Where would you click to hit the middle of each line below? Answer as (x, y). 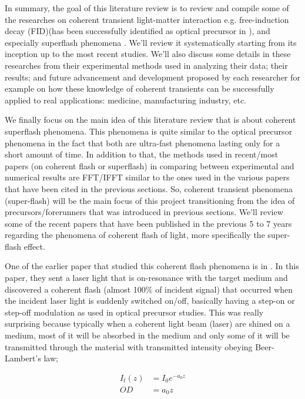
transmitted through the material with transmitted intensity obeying (129, 346)
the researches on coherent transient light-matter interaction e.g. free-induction (147, 19)
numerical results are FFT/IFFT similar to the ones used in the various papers (147, 177)
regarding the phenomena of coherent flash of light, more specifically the (135, 235)
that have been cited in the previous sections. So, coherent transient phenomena (149, 188)
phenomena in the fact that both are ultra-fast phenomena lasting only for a (143, 142)
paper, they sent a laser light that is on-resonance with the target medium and (146, 278)
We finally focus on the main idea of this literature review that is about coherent (150, 120)
